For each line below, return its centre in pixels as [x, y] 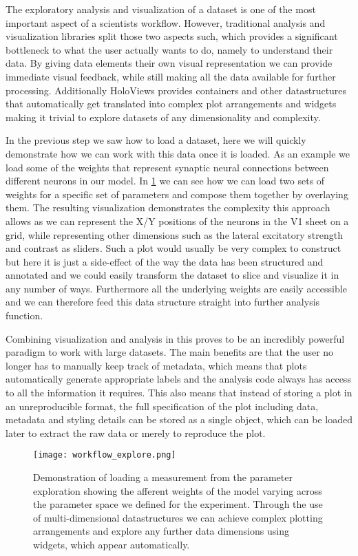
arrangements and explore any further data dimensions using [161, 531]
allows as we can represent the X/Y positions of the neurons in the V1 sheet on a [177, 221]
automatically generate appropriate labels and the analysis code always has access [178, 379]
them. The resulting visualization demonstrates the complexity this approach [168, 207]
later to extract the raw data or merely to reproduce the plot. [136, 432]
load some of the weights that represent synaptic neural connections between [167, 167]
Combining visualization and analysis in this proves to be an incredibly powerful [175, 338]
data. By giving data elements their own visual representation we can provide [169, 63]
